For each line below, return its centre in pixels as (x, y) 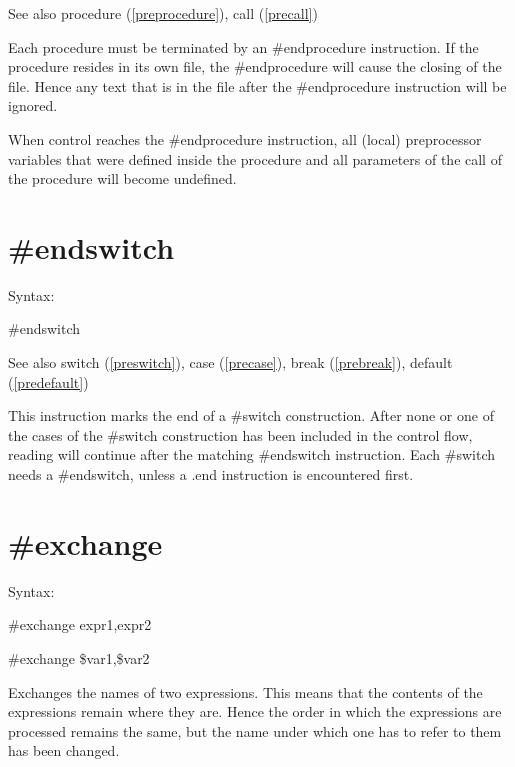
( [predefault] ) (48, 381)
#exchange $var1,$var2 (79, 657)
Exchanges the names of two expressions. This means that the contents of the (245, 691)
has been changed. (64, 750)
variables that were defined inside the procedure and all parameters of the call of (255, 158)
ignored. (33, 105)
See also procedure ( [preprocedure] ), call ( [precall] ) (163, 13)
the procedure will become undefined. (122, 178)
